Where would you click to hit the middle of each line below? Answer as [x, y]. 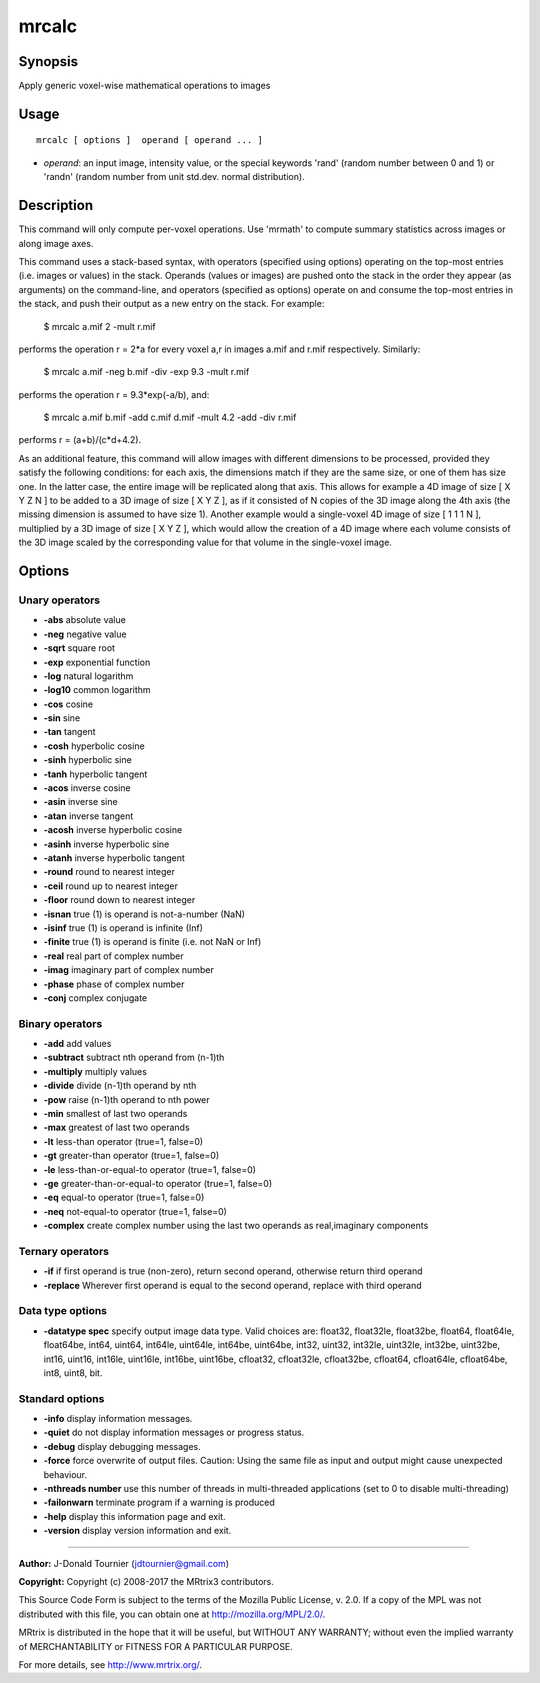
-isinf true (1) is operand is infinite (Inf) [123, 927]
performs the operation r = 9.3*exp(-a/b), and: [114, 394]
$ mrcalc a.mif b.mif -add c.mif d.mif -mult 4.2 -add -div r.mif [170, 417]
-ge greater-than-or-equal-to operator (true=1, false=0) [158, 1183]
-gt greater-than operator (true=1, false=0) [131, 1156]
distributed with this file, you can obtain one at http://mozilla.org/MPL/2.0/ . [172, 1614]
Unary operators [59, 600]
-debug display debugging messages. [122, 1446]
